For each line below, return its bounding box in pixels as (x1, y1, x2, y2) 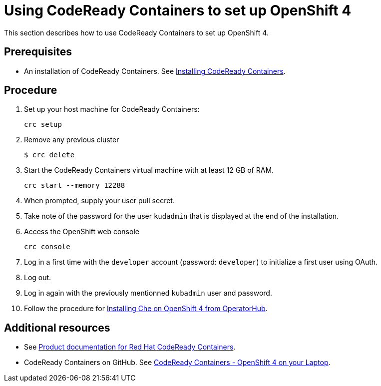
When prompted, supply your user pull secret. (24, 196, 175, 205)
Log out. (24, 273, 51, 282)
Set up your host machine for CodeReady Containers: (24, 105, 200, 114)
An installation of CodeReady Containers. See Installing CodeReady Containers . (24, 66, 286, 75)
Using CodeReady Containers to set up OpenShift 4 (4, 2, 352, 19)
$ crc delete (24, 151, 75, 159)
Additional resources (4, 321, 110, 334)
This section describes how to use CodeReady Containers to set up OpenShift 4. (4, 28, 269, 37)
